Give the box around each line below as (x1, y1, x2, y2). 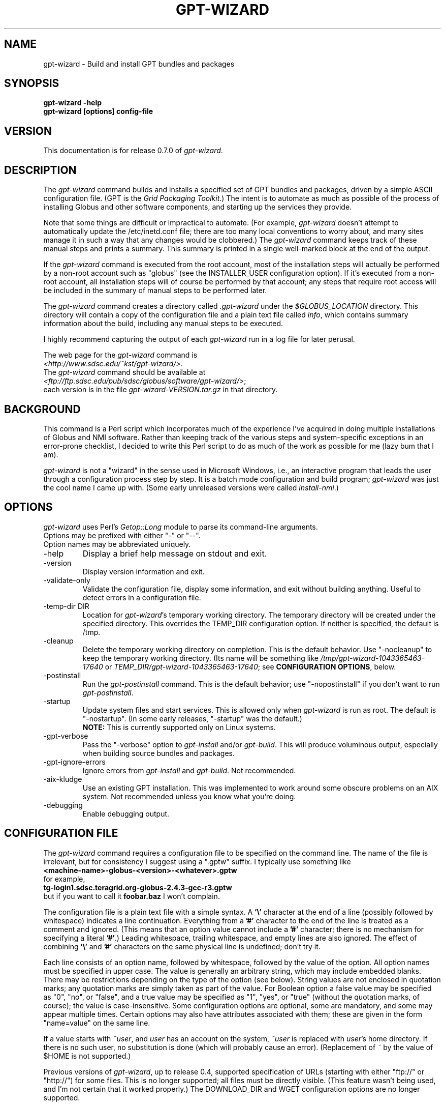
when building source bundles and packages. (82, 748, 235, 758)
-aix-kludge (43, 774, 82, 783)
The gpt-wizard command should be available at (43, 368, 206, 377)
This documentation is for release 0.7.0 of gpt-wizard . (43, 146, 223, 155)
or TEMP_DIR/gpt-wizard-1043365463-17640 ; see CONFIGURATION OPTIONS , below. (105, 662, 396, 671)
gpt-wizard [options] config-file (43, 107, 153, 116)
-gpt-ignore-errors (43, 757, 106, 766)
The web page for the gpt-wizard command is (43, 351, 198, 360)
